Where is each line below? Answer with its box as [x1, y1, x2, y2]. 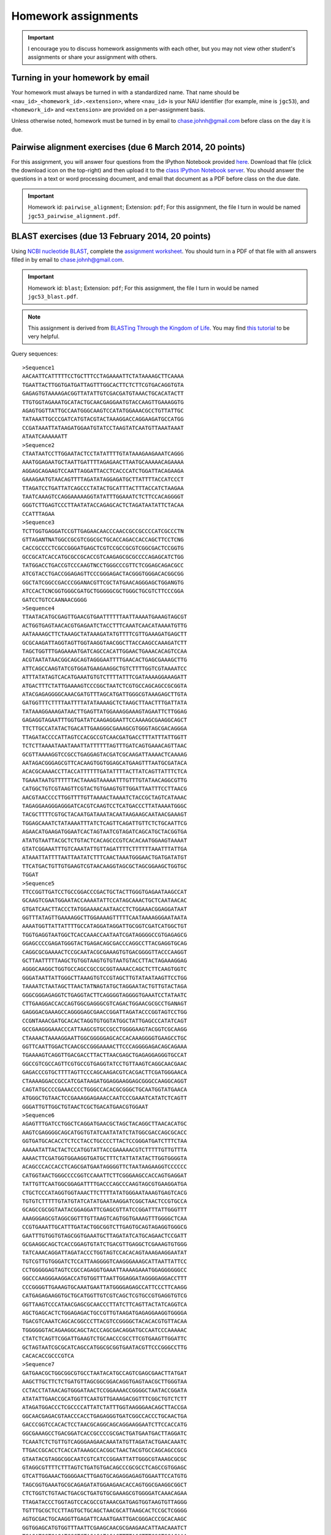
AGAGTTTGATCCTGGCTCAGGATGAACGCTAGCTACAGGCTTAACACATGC [22, 1121, 187, 1127]
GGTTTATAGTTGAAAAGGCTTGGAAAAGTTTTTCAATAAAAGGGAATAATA [22, 914, 187, 921]
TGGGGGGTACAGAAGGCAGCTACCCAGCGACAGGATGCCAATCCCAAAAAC [22, 1326, 187, 1334]
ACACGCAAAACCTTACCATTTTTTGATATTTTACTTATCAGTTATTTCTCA [22, 768, 187, 775]
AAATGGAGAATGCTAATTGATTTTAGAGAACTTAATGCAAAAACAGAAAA [22, 459, 184, 466]
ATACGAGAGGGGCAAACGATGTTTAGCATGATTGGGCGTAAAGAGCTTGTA [22, 691, 187, 698]
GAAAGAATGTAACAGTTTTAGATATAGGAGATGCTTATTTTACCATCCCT [22, 476, 184, 483]
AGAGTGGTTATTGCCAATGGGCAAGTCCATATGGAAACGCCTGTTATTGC [22, 407, 184, 414]
